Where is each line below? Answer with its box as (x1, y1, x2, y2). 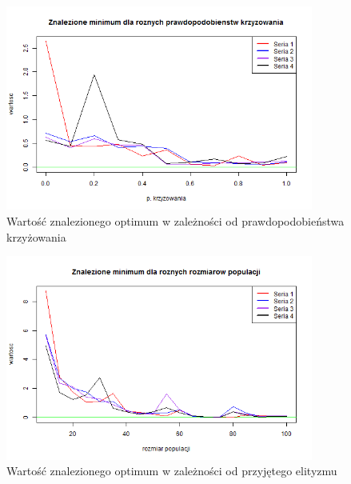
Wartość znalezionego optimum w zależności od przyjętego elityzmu (6, 462, 337, 479)
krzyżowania (6, 228, 66, 245)
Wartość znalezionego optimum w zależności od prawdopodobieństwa (6, 212, 345, 229)
